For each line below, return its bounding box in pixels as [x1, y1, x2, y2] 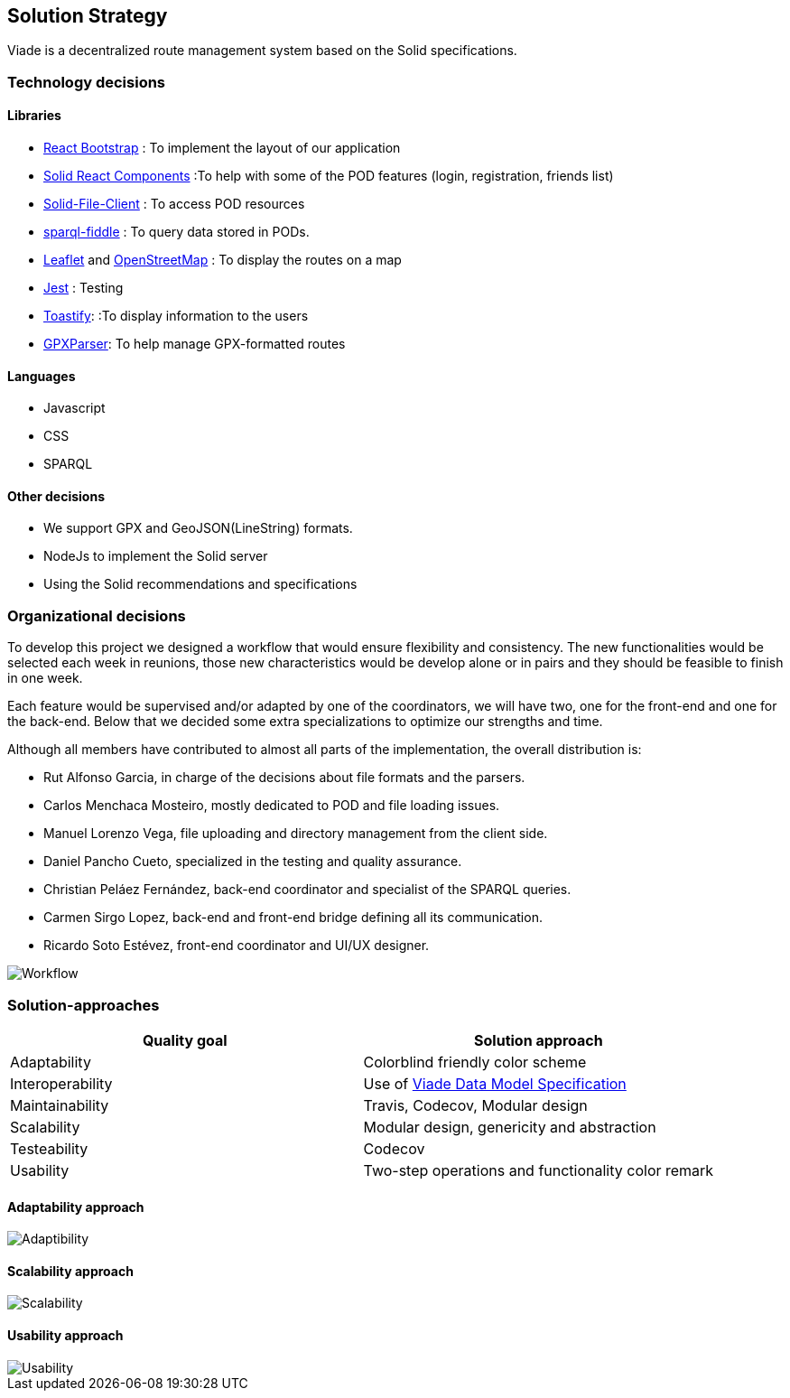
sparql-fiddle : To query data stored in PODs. [43, 224, 310, 240]
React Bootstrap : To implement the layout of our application [43, 140, 401, 156]
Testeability [10, 1139, 88, 1158]
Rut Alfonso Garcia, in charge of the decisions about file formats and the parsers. [43, 769, 525, 786]
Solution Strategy [7, 5, 168, 27]
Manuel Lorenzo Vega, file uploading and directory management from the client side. [43, 825, 548, 842]
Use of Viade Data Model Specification [363, 1074, 627, 1093]
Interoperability [10, 1074, 113, 1093]
